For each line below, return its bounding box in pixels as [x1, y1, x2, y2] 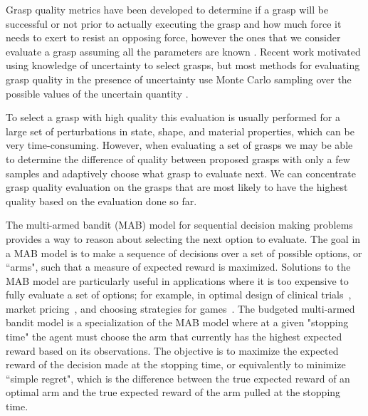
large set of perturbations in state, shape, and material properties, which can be [6, 123, 354, 138]
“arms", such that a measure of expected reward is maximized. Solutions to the [6, 259, 351, 274]
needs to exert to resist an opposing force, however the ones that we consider [6, 30, 341, 45]
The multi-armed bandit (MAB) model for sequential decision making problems [6, 217, 353, 232]
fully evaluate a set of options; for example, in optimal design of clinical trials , [6, 287, 352, 302]
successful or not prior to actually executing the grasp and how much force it [6, 16, 342, 31]
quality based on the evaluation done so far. [6, 193, 197, 208]
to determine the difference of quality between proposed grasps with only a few [6, 151, 350, 166]
